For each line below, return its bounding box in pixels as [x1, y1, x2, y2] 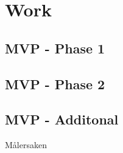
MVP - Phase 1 [5, 38, 105, 57]
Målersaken [5, 138, 47, 151]
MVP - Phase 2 [5, 74, 105, 93]
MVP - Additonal [5, 110, 119, 129]
